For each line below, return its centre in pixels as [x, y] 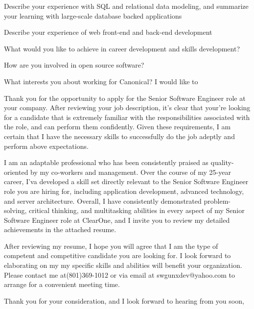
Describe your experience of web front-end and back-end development [108, 32]
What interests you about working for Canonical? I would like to [101, 81]
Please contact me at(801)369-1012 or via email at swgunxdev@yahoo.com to [120, 274]
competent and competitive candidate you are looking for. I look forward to [117, 255]
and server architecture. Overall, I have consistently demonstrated [103, 201]
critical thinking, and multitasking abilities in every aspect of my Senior [137, 210]
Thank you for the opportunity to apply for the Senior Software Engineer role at [125, 98]
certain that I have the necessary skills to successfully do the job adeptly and [119, 136]
